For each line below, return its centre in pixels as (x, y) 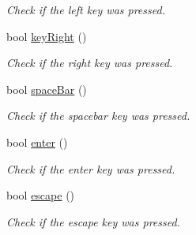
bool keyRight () (47, 36)
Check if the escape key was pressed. (93, 221)
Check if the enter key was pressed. (91, 168)
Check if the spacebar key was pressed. (98, 116)
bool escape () (41, 195)
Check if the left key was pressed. (86, 9)
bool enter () (37, 142)
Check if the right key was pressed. (90, 63)
